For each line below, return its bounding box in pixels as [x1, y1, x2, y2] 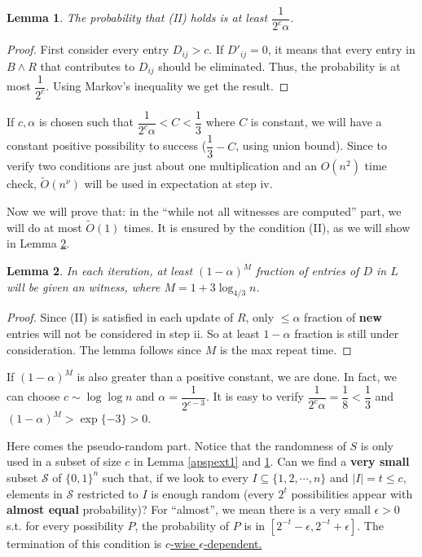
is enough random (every [151, 485, 275, 502]
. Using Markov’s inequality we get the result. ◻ [46, 77, 289, 94]
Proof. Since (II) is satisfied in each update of [7, 309, 234, 326]
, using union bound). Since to [235, 137, 387, 154]
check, [7, 175, 37, 192]
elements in [7, 485, 63, 502]
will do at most [7, 218, 82, 235]
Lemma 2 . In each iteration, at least [7, 262, 193, 278]
